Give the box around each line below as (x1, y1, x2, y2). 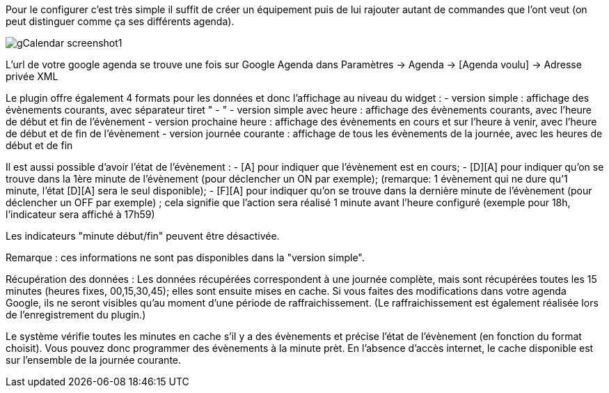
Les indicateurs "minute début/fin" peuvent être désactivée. (6, 230, 280, 242)
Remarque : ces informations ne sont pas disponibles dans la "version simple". (6, 252, 365, 263)
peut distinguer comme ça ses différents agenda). (6, 15, 235, 27)
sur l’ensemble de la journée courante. (6, 354, 182, 366)
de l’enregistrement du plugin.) (6, 309, 146, 321)
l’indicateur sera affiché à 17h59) (6, 208, 155, 220)
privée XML (6, 70, 58, 82)
